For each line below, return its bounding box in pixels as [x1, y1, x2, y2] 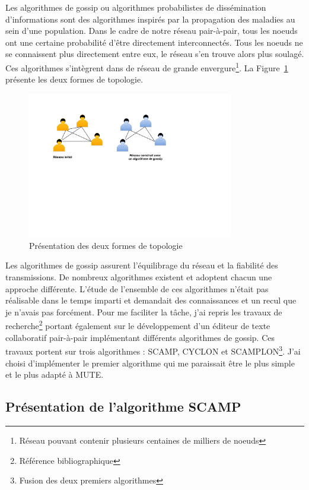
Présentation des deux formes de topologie [29, 239, 183, 251]
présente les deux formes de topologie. [5, 73, 144, 86]
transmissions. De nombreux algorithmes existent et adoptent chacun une [5, 271, 272, 283]
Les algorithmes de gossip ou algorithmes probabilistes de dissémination [5, 1, 266, 13]
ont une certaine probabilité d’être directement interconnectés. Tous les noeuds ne [5, 36, 303, 48]
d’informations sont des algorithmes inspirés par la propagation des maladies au [5, 12, 295, 25]
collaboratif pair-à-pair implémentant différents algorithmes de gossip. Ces [5, 331, 275, 343]
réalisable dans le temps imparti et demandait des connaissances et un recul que [5, 294, 297, 306]
